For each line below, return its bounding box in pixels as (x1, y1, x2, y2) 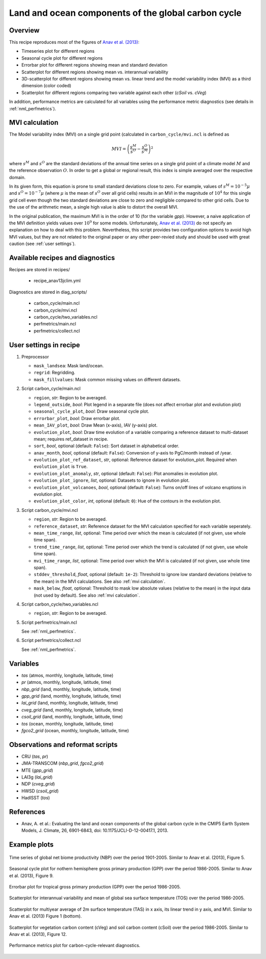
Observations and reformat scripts (9, 740, 118, 749)
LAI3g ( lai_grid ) (21, 774, 53, 780)
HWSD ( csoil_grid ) (21, 788, 59, 794)
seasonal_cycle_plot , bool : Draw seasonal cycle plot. (33, 408, 150, 414)
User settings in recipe (9, 341, 80, 349)
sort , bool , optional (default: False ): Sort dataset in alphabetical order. (33, 443, 180, 449)
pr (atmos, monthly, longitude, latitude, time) (21, 679, 112, 685)
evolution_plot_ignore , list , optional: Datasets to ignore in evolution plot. (33, 477, 190, 483)
